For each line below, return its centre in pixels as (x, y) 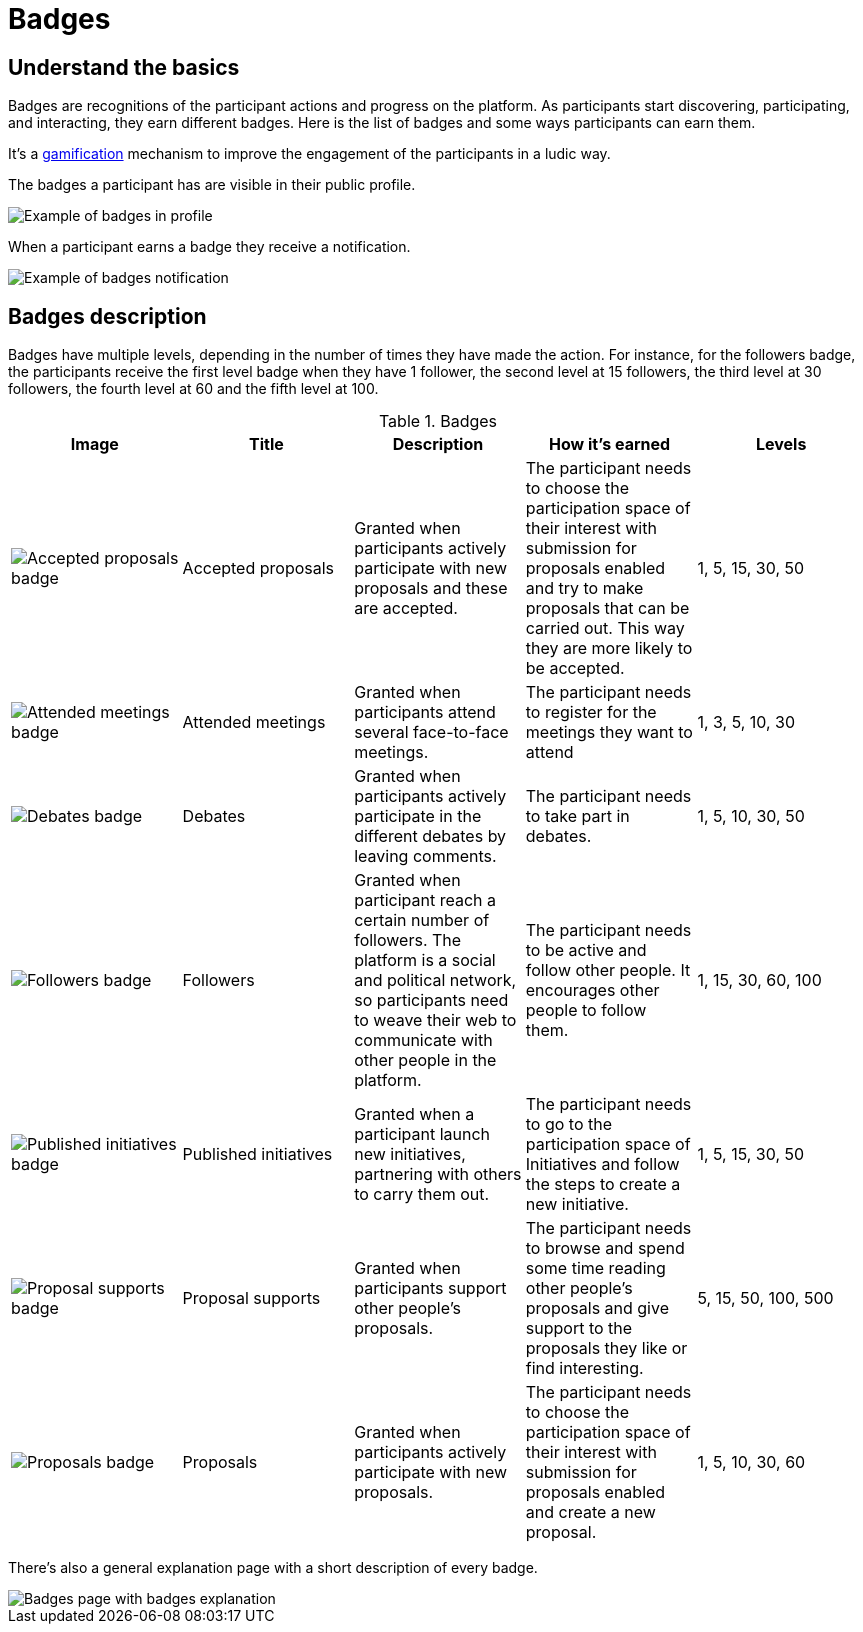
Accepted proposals (258, 568)
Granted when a (414, 1114)
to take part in (577, 816)
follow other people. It (608, 970)
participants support (430, 1288)
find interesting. (584, 1368)
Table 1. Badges (438, 421)
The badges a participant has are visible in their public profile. (212, 185)
